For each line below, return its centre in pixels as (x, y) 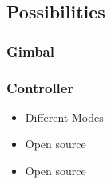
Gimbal (30, 51)
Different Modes (64, 117)
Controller (40, 87)
